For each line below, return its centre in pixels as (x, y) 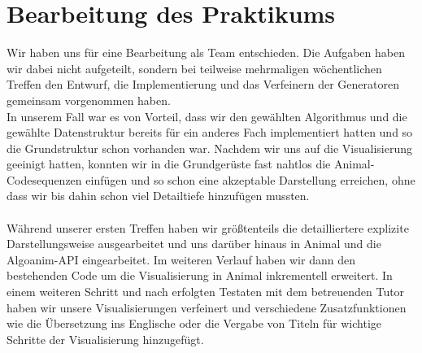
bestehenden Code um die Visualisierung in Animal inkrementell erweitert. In (200, 275)
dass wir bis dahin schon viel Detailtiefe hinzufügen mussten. (158, 196)
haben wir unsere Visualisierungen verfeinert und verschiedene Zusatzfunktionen (207, 307)
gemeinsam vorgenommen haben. (89, 100)
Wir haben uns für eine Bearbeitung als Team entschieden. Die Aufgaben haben (206, 52)
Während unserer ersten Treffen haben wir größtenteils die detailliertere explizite (208, 227)
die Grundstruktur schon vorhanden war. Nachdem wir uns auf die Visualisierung (209, 148)
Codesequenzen (44, 179)
